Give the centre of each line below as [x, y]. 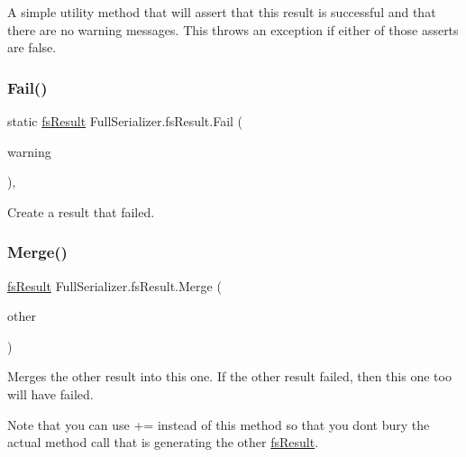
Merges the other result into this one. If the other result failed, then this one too [229, 376]
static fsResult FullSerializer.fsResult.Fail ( [125, 121]
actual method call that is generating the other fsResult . [163, 442]
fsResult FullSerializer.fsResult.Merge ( [114, 285]
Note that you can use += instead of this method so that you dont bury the [219, 424]
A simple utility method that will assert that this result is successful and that [222, 12]
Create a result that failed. [81, 211]
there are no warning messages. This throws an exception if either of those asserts [233, 29]
